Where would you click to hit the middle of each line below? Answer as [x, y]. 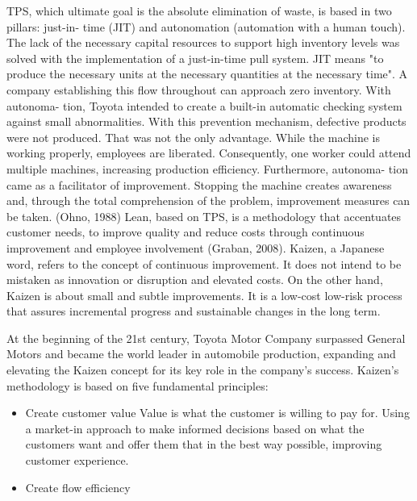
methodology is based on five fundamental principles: [138, 385]
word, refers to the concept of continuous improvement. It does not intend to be [204, 263]
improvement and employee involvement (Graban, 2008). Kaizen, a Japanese [196, 247]
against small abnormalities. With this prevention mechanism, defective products [206, 121]
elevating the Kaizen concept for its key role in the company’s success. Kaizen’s [203, 370]
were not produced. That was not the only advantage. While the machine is [193, 137]
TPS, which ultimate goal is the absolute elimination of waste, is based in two [199, 10]
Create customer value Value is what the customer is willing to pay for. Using [217, 413]
